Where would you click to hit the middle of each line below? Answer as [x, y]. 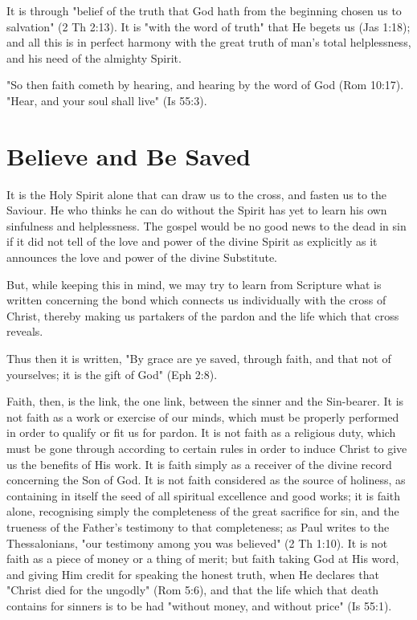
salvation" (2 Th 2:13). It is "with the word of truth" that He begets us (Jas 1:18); [208, 26]
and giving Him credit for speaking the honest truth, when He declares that [193, 574]
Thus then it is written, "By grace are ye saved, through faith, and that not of [199, 359]
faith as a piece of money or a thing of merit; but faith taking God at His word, [203, 559]
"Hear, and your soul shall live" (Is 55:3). [107, 100]
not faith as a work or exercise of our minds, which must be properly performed [203, 416]
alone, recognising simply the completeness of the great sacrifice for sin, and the [203, 511]
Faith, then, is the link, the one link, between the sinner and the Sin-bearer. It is [205, 401]
